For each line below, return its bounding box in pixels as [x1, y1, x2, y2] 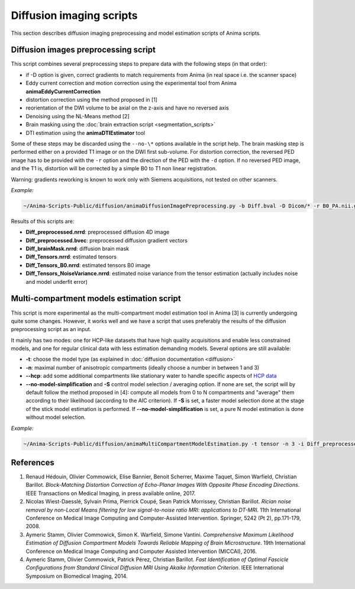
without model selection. [25, 414, 86, 421]
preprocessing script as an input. [11, 326, 92, 333]
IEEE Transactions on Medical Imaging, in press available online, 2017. [25, 490, 196, 497]
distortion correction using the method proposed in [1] [25, 96, 158, 103]
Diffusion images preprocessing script [11, 45, 156, 55]
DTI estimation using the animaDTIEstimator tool [25, 129, 145, 136]
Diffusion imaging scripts [11, 9, 138, 22]
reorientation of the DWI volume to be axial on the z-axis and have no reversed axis [25, 104, 229, 112]
